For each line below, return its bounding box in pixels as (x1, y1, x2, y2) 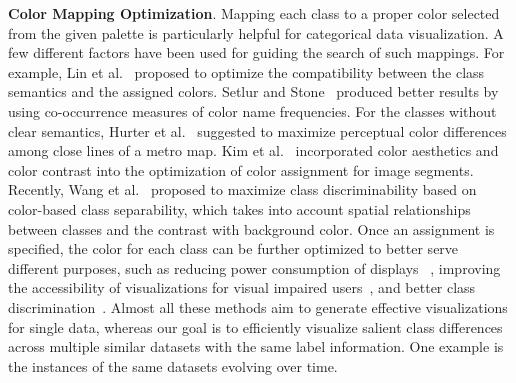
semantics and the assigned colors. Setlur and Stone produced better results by (8, 81, 499, 102)
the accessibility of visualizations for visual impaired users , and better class (8, 277, 476, 298)
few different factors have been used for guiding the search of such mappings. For (8, 42, 505, 63)
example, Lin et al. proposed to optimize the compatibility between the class (8, 61, 485, 82)
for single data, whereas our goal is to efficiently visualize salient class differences (8, 316, 503, 337)
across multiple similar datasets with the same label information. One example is (8, 336, 504, 357)
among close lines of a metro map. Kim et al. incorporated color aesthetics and (8, 140, 499, 161)
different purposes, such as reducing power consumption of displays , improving (8, 257, 501, 278)
